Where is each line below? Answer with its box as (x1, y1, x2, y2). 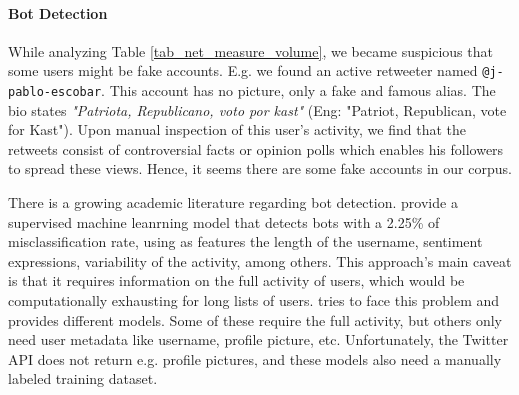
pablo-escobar (8, 85, 102, 100)
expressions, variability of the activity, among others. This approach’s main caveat (8, 250, 512, 271)
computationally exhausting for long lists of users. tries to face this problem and (8, 290, 500, 311)
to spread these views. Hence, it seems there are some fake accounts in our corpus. (8, 158, 512, 179)
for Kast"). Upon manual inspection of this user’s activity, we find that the (8, 119, 467, 140)
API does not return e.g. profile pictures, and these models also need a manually (8, 348, 502, 369)
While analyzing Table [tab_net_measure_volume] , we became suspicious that (8, 40, 493, 61)
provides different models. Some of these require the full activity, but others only (8, 309, 503, 330)
